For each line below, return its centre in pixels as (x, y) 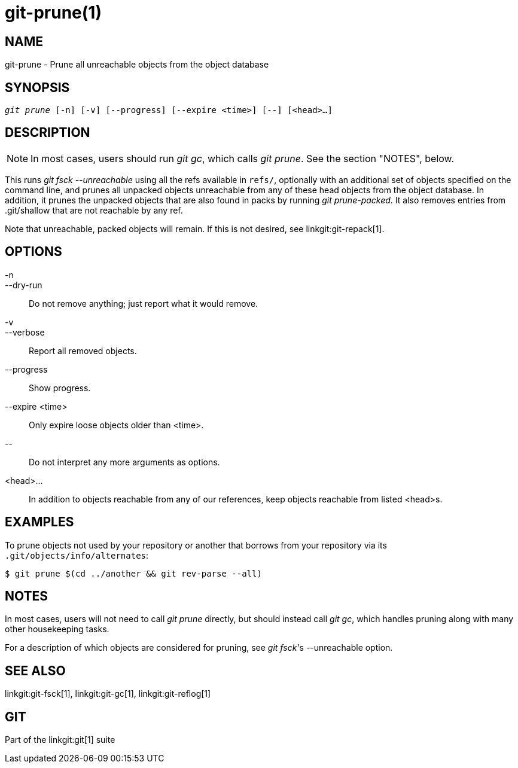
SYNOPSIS (37, 87)
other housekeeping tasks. (57, 629)
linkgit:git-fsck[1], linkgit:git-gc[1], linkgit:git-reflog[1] (108, 694)
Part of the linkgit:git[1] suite (60, 740)
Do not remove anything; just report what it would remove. (144, 303)
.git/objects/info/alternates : (77, 555)
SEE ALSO (35, 671)
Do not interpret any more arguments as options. (124, 462)
